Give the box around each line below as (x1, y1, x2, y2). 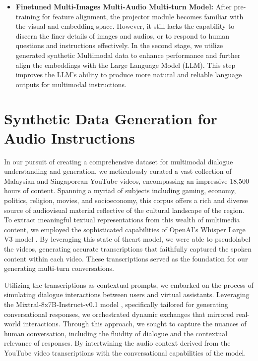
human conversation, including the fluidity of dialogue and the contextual (4, 328, 228, 338)
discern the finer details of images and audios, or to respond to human (15, 30, 230, 41)
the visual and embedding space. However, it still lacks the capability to (15, 21, 235, 31)
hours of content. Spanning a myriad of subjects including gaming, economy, (4, 185, 236, 196)
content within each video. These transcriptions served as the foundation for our (4, 253, 248, 263)
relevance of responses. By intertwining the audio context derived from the (4, 338, 231, 348)
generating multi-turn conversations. (4, 263, 114, 273)
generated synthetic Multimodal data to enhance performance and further (15, 50, 241, 60)
